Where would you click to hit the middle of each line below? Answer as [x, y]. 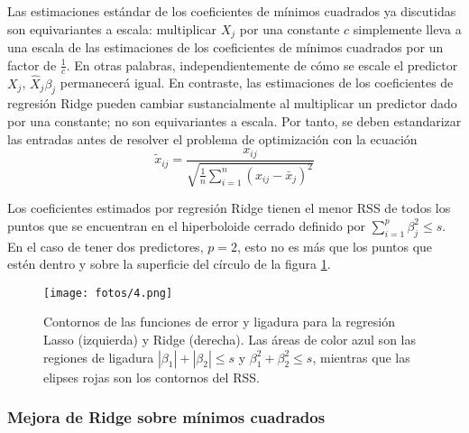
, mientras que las [361, 357]
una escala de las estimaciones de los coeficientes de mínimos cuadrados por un [225, 47]
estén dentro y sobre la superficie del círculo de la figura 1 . [169, 264]
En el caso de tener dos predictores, [106, 246]
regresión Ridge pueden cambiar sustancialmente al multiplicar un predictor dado [232, 103]
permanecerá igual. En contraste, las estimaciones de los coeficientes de [257, 83]
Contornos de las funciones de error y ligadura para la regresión [219, 322]
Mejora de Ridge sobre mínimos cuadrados [166, 417]
